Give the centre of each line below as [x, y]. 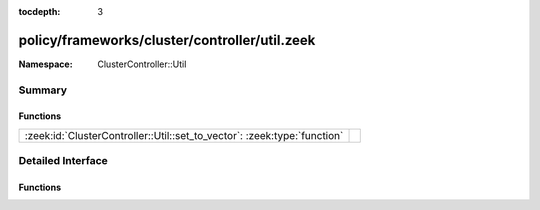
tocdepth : [39, 11]
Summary [43, 90]
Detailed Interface [63, 161]
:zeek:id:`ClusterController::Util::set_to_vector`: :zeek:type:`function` [184, 135]
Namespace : [46, 64]
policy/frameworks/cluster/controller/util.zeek [167, 40]
